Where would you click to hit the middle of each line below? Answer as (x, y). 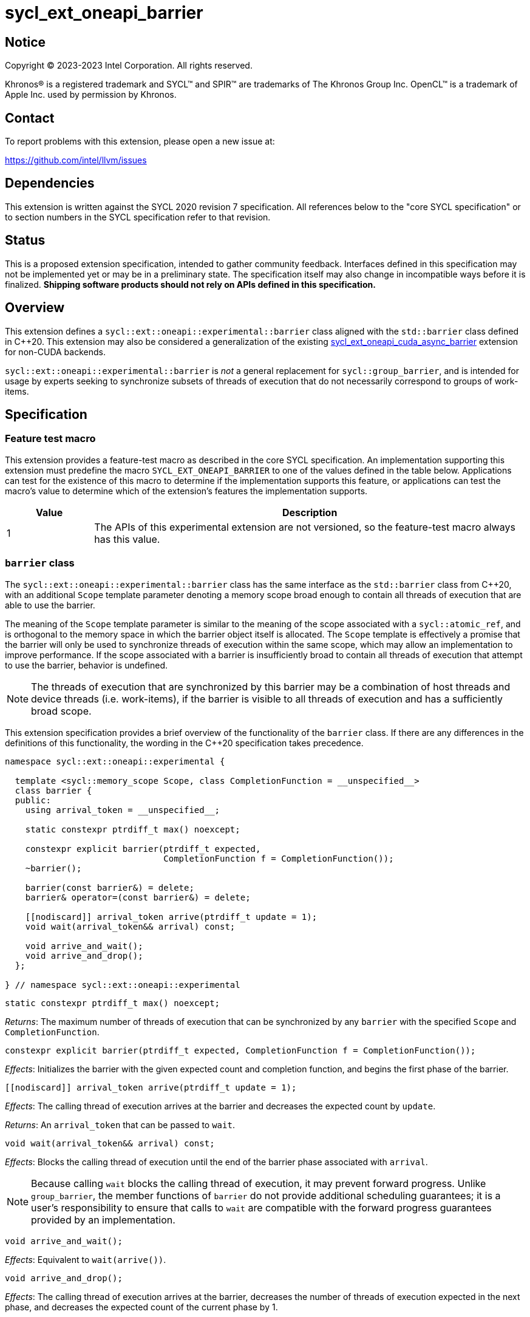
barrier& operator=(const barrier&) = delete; (138, 897)
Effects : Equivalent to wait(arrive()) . (86, 1259)
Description (310, 512)
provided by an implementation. (103, 1220)
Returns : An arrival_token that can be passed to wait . (120, 1125)
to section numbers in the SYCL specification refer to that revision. (138, 217)
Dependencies (50, 183)
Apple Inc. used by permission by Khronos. (91, 95)
